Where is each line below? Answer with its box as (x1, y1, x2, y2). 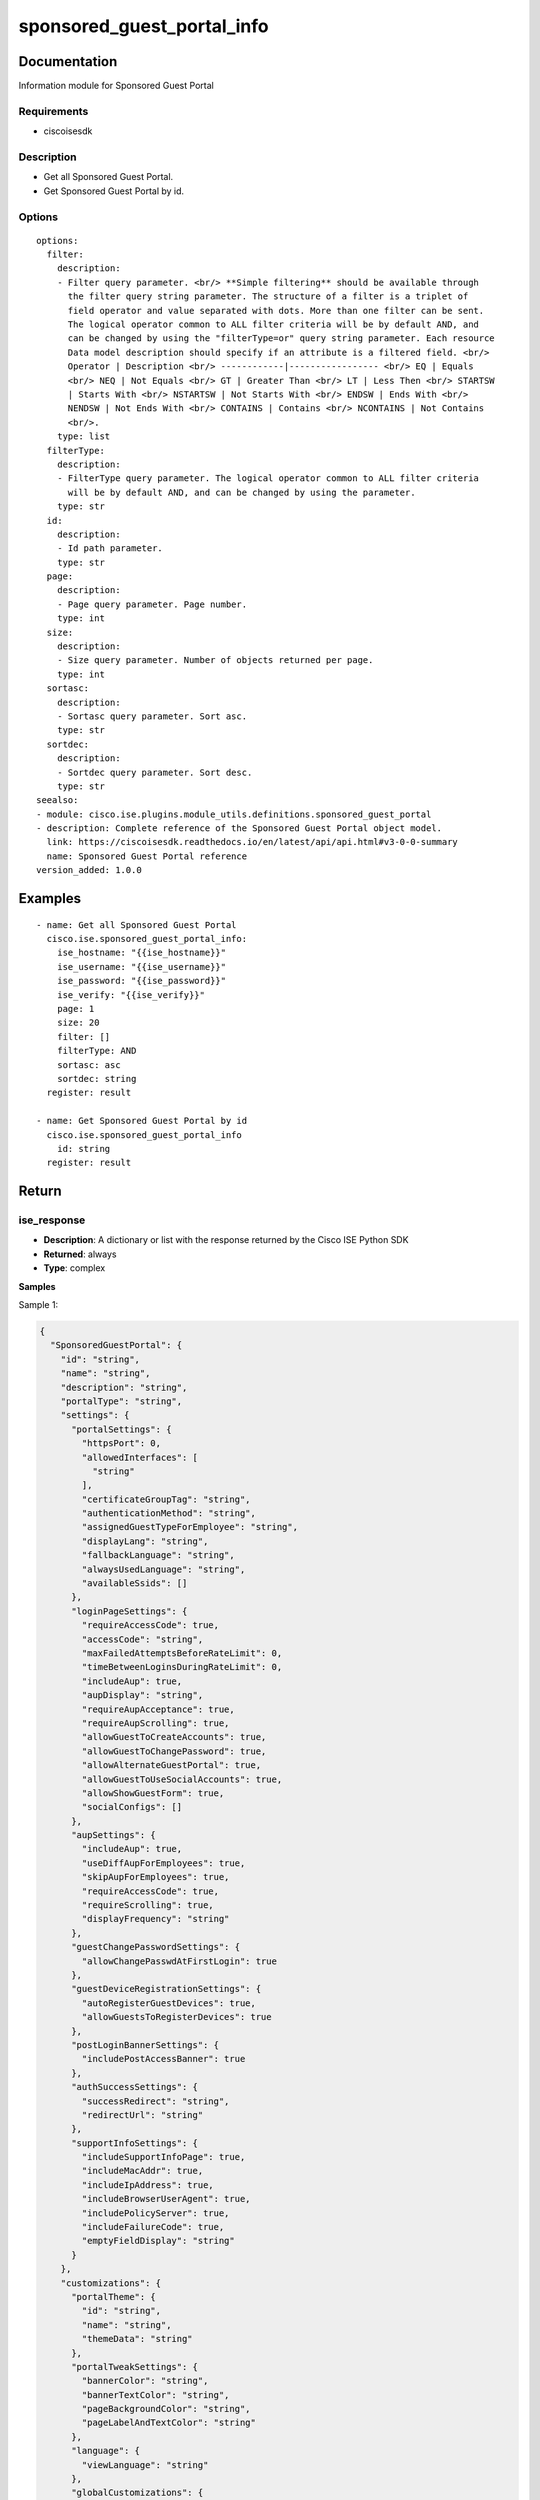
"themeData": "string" (81, 2333, 194, 2345)
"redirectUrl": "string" (81, 2109, 204, 2120)
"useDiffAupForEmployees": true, (81, 1857, 246, 1869)
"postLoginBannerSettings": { (71, 2039, 220, 2050)
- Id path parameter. (56, 543, 164, 554)
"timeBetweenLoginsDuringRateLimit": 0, (81, 1661, 283, 1673)
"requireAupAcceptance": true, (81, 1703, 235, 1715)
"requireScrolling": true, (81, 1900, 214, 1911)
